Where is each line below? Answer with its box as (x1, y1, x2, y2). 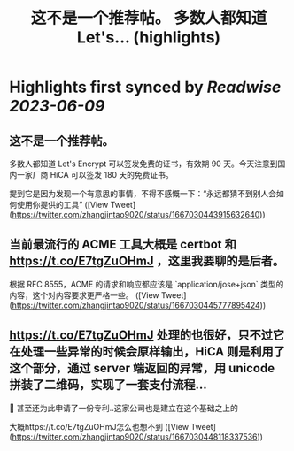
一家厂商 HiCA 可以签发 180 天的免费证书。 (16, 170, 174, 180)
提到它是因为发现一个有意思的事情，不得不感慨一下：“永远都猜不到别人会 (9, 188, 277, 199)
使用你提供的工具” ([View (16, 200, 109, 210)
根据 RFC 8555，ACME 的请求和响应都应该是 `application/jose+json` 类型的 (9, 279, 284, 289)
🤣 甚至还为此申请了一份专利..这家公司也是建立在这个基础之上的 (9, 402, 239, 413)
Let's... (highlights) (76, 27, 221, 48)
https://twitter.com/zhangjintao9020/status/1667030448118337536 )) (12, 431, 264, 442)
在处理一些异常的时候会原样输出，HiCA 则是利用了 (9, 344, 285, 359)
